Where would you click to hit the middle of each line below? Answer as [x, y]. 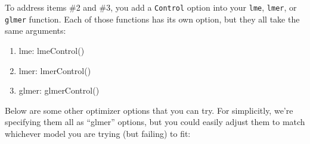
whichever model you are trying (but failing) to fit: [98, 133]
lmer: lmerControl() [55, 70]
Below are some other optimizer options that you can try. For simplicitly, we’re [149, 110]
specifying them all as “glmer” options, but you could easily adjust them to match [155, 122]
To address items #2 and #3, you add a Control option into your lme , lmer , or [151, 7]
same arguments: [35, 31]
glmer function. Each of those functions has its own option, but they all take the [152, 19]
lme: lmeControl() [52, 50]
